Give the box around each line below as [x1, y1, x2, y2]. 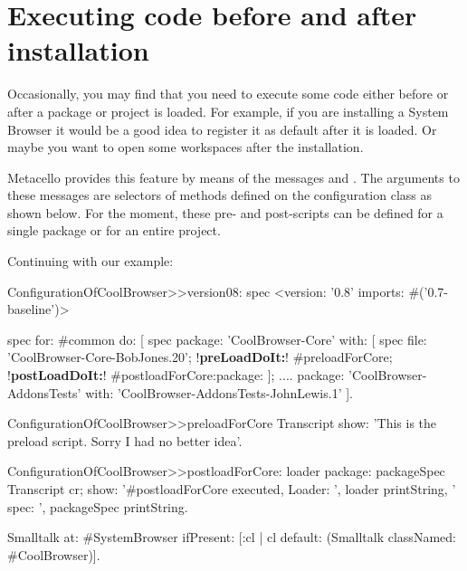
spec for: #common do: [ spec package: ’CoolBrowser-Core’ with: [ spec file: [7, 329, 427, 348]
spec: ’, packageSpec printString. [7, 497, 188, 516]
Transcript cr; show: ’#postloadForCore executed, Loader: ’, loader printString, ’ [7, 480, 456, 498]
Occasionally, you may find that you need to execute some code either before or [7, 84, 449, 103]
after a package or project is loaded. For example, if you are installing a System [7, 101, 449, 120]
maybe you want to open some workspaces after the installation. [7, 138, 364, 157]
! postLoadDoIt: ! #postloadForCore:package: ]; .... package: [7, 366, 345, 385]
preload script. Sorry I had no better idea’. [7, 431, 243, 450]
